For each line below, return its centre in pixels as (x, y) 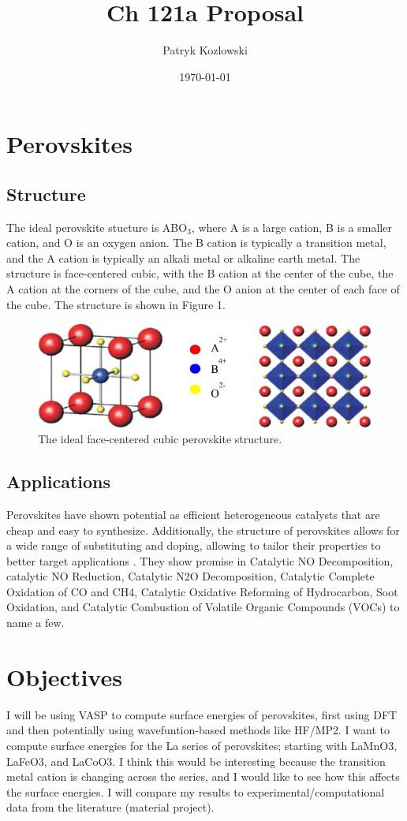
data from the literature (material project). (110, 807)
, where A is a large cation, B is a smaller (291, 227)
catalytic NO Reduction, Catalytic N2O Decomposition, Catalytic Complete (190, 576)
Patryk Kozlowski (205, 50)
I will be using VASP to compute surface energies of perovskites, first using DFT (202, 714)
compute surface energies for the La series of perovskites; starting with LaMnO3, (202, 745)
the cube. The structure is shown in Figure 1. (116, 304)
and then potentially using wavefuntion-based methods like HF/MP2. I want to (198, 730)
